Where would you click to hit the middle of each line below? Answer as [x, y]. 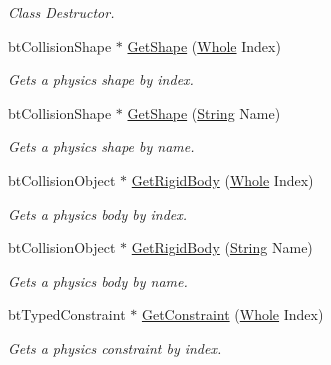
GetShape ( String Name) [204, 112]
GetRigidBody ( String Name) [222, 247]
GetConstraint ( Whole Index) [232, 314]
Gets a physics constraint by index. [115, 347]
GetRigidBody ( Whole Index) [222, 179]
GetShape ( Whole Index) [204, 45]
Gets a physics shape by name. [101, 146]
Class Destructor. [61, 12]
